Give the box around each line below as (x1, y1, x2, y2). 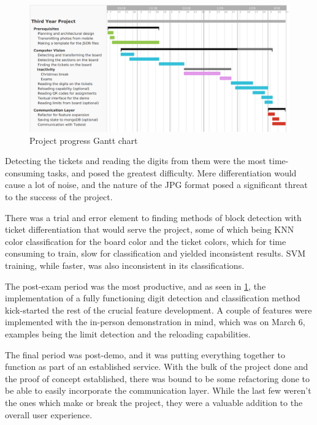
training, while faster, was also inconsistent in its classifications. (5, 258, 245, 271)
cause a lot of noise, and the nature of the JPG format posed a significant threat (5, 178, 308, 191)
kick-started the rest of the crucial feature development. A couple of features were (5, 303, 312, 316)
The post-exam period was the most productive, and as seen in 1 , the (5, 279, 266, 292)
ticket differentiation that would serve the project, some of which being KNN (5, 223, 294, 236)
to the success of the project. (5, 190, 113, 203)
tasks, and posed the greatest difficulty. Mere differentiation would (47, 166, 297, 179)
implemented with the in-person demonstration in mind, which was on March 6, (5, 315, 305, 328)
